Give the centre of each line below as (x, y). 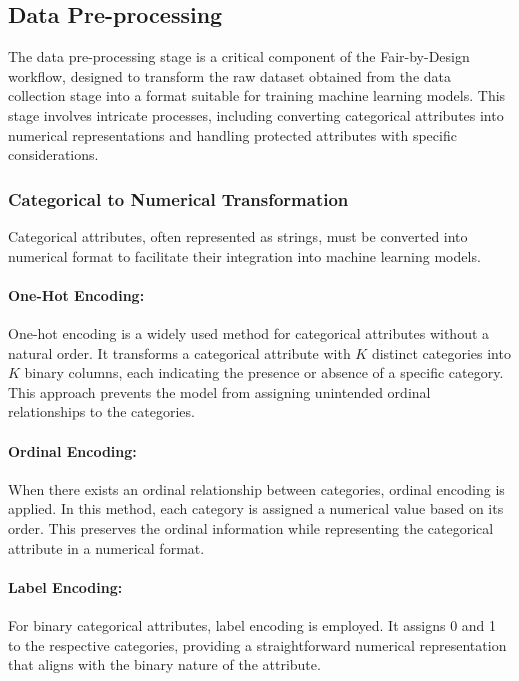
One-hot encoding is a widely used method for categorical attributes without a (249, 332)
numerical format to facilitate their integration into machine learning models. (244, 255)
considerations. (53, 154)
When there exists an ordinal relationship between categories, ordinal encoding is (256, 488)
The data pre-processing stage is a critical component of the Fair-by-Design (239, 56)
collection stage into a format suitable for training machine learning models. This (257, 95)
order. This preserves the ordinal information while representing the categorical (251, 527)
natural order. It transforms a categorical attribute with (179, 352)
